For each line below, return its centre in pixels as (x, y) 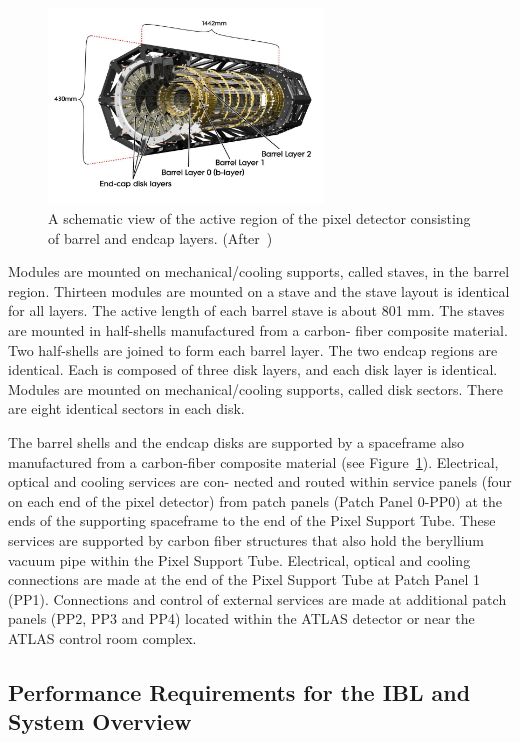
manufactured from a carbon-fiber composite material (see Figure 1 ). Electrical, (253, 461)
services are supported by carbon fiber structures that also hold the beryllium (246, 539)
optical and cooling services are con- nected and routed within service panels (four (260, 481)
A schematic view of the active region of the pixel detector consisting (259, 218)
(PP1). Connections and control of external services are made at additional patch (257, 598)
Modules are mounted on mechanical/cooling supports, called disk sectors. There (255, 388)
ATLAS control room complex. (102, 637)
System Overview (100, 721)
